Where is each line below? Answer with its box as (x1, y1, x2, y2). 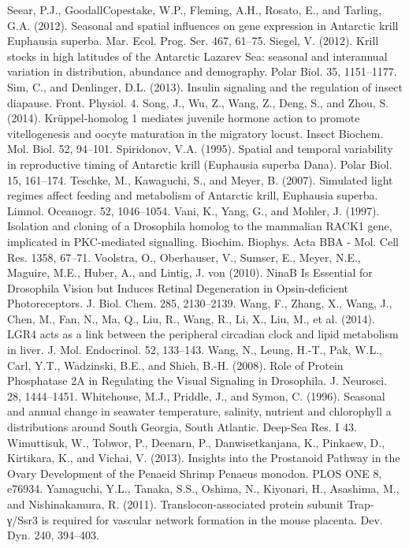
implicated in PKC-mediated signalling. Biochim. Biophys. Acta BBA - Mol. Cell (7, 233, 399, 249)
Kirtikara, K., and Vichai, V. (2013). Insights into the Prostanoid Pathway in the (7, 449, 400, 466)
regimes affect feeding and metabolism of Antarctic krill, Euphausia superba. (7, 187, 378, 203)
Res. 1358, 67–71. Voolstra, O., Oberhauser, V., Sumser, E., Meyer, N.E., (7, 248, 361, 265)
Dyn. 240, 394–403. (7, 527, 99, 543)
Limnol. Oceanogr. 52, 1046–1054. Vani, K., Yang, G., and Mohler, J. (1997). (7, 202, 380, 218)
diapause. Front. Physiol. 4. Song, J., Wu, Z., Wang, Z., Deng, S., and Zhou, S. (7, 94, 389, 110)
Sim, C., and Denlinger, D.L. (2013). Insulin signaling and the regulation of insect (7, 78, 403, 95)
